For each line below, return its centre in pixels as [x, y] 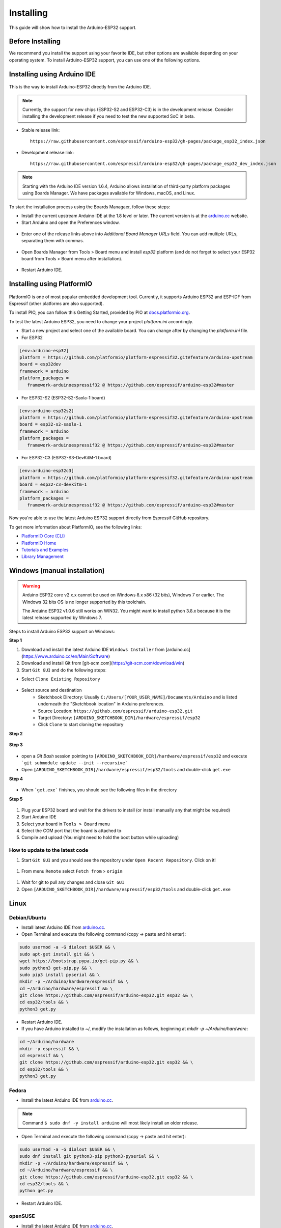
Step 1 [15, 641]
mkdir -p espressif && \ [49, 1048]
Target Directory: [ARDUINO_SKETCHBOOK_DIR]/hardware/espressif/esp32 [119, 718]
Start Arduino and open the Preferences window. [71, 223]
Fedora [18, 1090]
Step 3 [16, 745]
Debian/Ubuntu [28, 918]
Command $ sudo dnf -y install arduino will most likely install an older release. [110, 1123]
